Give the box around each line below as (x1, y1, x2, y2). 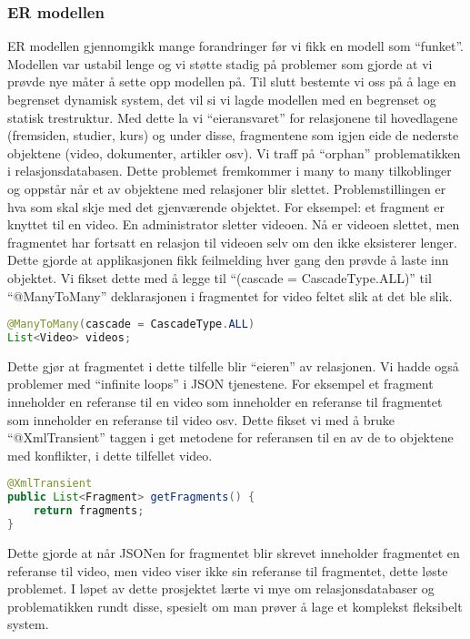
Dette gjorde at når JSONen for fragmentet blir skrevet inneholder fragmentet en (7, 543, 460, 562)
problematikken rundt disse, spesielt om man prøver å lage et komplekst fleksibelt (7, 596, 463, 615)
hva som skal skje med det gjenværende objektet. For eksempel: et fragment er (7, 197, 445, 216)
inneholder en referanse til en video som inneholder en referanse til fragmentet (7, 392, 443, 411)
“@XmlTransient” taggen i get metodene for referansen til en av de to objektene (7, 428, 454, 447)
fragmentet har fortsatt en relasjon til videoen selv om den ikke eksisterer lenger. (7, 232, 457, 251)
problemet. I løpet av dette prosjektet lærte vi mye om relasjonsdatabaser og (7, 579, 435, 598)
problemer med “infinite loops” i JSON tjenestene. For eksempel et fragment (7, 374, 434, 393)
